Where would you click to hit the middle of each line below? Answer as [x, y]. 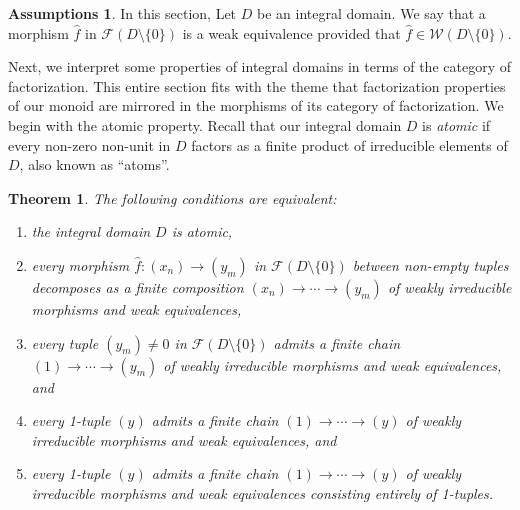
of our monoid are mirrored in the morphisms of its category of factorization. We [256, 105]
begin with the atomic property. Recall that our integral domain [205, 124]
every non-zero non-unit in [89, 144]
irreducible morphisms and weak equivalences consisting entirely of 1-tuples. [262, 492]
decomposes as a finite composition [137, 286]
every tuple [65, 342]
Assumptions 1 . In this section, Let [122, 13]
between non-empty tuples [430, 264]
